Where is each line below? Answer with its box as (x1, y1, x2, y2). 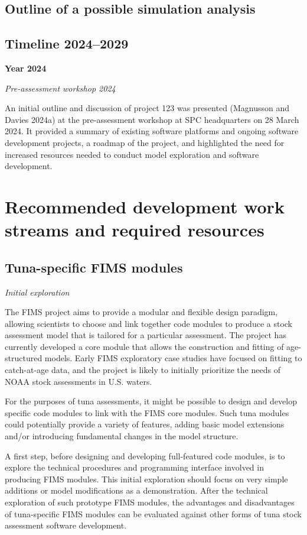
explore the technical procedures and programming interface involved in (5, 461, 264, 474)
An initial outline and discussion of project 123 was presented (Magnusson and (5, 102, 290, 114)
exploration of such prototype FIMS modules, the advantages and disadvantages (5, 496, 295, 508)
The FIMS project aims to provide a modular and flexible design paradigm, (5, 306, 278, 318)
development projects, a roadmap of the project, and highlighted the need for (5, 136, 285, 148)
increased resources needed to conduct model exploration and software (5, 148, 259, 160)
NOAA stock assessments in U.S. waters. (5, 375, 152, 387)
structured (5, 352, 43, 364)
